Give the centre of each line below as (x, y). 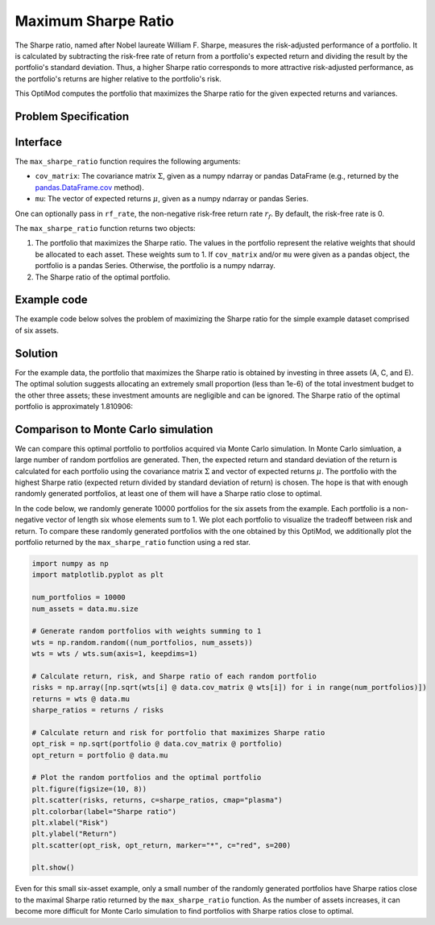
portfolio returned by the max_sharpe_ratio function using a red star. (133, 542)
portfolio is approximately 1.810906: (74, 406)
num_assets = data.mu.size (85, 609)
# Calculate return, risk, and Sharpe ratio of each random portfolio (174, 676)
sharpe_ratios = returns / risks (98, 710)
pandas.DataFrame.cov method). (89, 187)
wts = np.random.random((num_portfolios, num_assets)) (142, 642)
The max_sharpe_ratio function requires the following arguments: (128, 162)
